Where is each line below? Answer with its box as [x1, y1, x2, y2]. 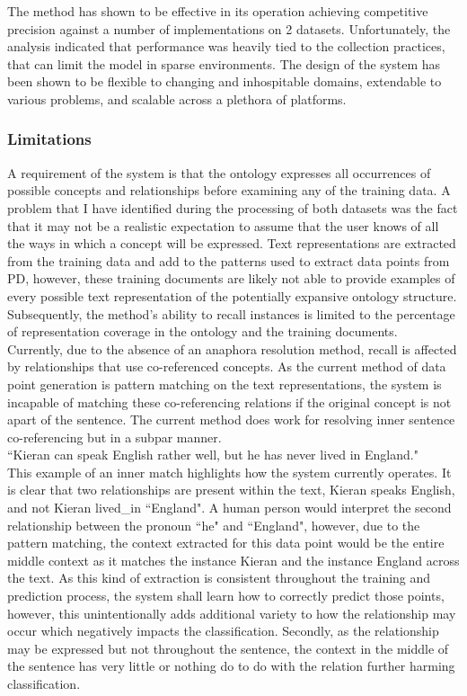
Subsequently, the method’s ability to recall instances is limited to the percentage [7, 304, 455, 323]
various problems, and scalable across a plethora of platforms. [7, 89, 347, 108]
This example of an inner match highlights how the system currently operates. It [7, 462, 452, 481]
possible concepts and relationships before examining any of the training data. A [7, 181, 451, 200]
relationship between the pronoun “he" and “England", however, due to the [7, 515, 420, 534]
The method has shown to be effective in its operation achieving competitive [7, 2, 428, 20]
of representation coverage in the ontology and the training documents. [7, 322, 398, 341]
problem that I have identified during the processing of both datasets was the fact [7, 198, 458, 217]
